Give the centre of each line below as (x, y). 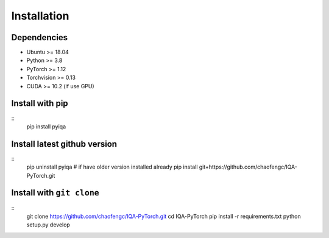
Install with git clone (55, 193)
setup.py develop (48, 225)
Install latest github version (64, 144)
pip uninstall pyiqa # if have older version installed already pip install (112, 167)
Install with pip (40, 103)
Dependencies (40, 37)
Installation (40, 16)
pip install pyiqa (46, 126)
